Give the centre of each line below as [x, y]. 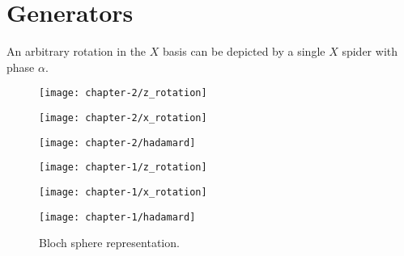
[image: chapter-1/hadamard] [117, 217]
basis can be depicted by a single [244, 51]
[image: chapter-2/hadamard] [117, 143]
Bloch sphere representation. [109, 243]
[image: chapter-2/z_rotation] [123, 93]
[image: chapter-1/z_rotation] [123, 168]
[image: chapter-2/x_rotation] [123, 118]
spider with [370, 51]
